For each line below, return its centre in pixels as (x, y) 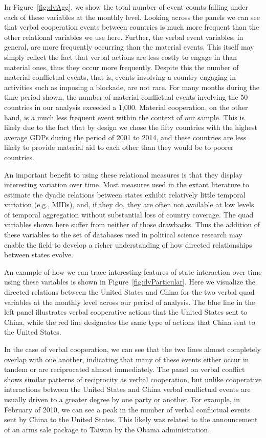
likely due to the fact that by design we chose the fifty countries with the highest (131, 127)
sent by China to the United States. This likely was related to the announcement (131, 419)
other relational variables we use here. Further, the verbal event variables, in (124, 37)
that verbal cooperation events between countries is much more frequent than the (132, 27)
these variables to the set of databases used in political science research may (123, 235)
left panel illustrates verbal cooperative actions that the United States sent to (126, 312)
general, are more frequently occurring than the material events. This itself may (129, 47)
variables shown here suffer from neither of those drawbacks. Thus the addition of (132, 224)
